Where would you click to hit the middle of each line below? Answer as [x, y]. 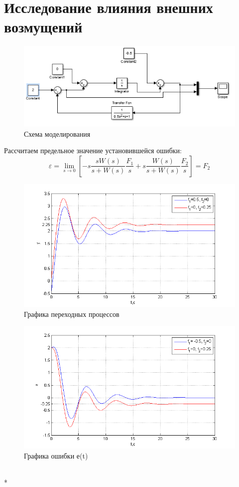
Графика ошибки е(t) [56, 456]
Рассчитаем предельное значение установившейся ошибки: [93, 150]
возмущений [43, 27]
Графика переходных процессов [72, 314]
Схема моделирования [57, 133]
